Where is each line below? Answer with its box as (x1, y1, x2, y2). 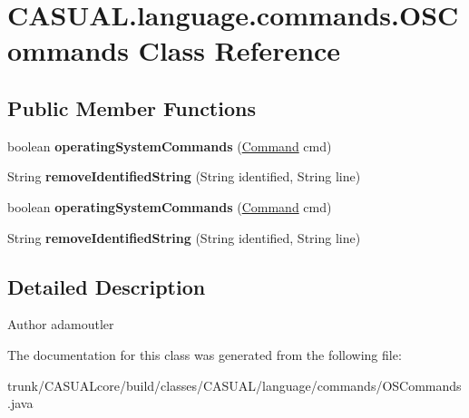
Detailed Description (7, 272, 206, 300)
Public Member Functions (7, 93, 256, 122)
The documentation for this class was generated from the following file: (7, 345, 402, 364)
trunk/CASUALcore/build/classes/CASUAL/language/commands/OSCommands (7, 375, 462, 394)
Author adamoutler (7, 315, 114, 334)
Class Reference (138, 32, 341, 69)
